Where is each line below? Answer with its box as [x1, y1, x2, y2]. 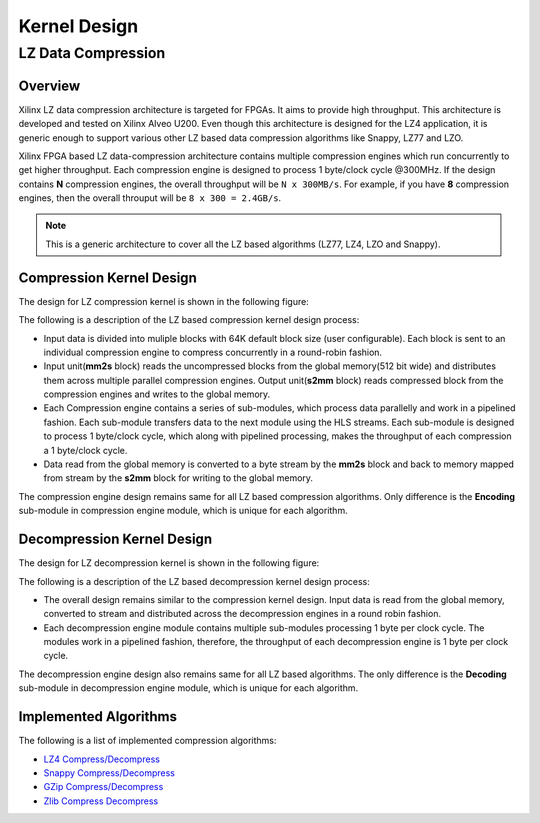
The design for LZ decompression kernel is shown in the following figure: [18, 557, 320, 569]
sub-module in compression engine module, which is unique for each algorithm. [18, 505, 349, 517]
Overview [18, 77, 81, 94]
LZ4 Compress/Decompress [43, 753, 160, 765]
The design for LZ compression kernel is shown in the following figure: [18, 295, 309, 307]
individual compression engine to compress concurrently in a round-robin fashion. [43, 346, 383, 358]
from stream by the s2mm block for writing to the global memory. [43, 472, 314, 484]
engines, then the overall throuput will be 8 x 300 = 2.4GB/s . [18, 192, 282, 204]
